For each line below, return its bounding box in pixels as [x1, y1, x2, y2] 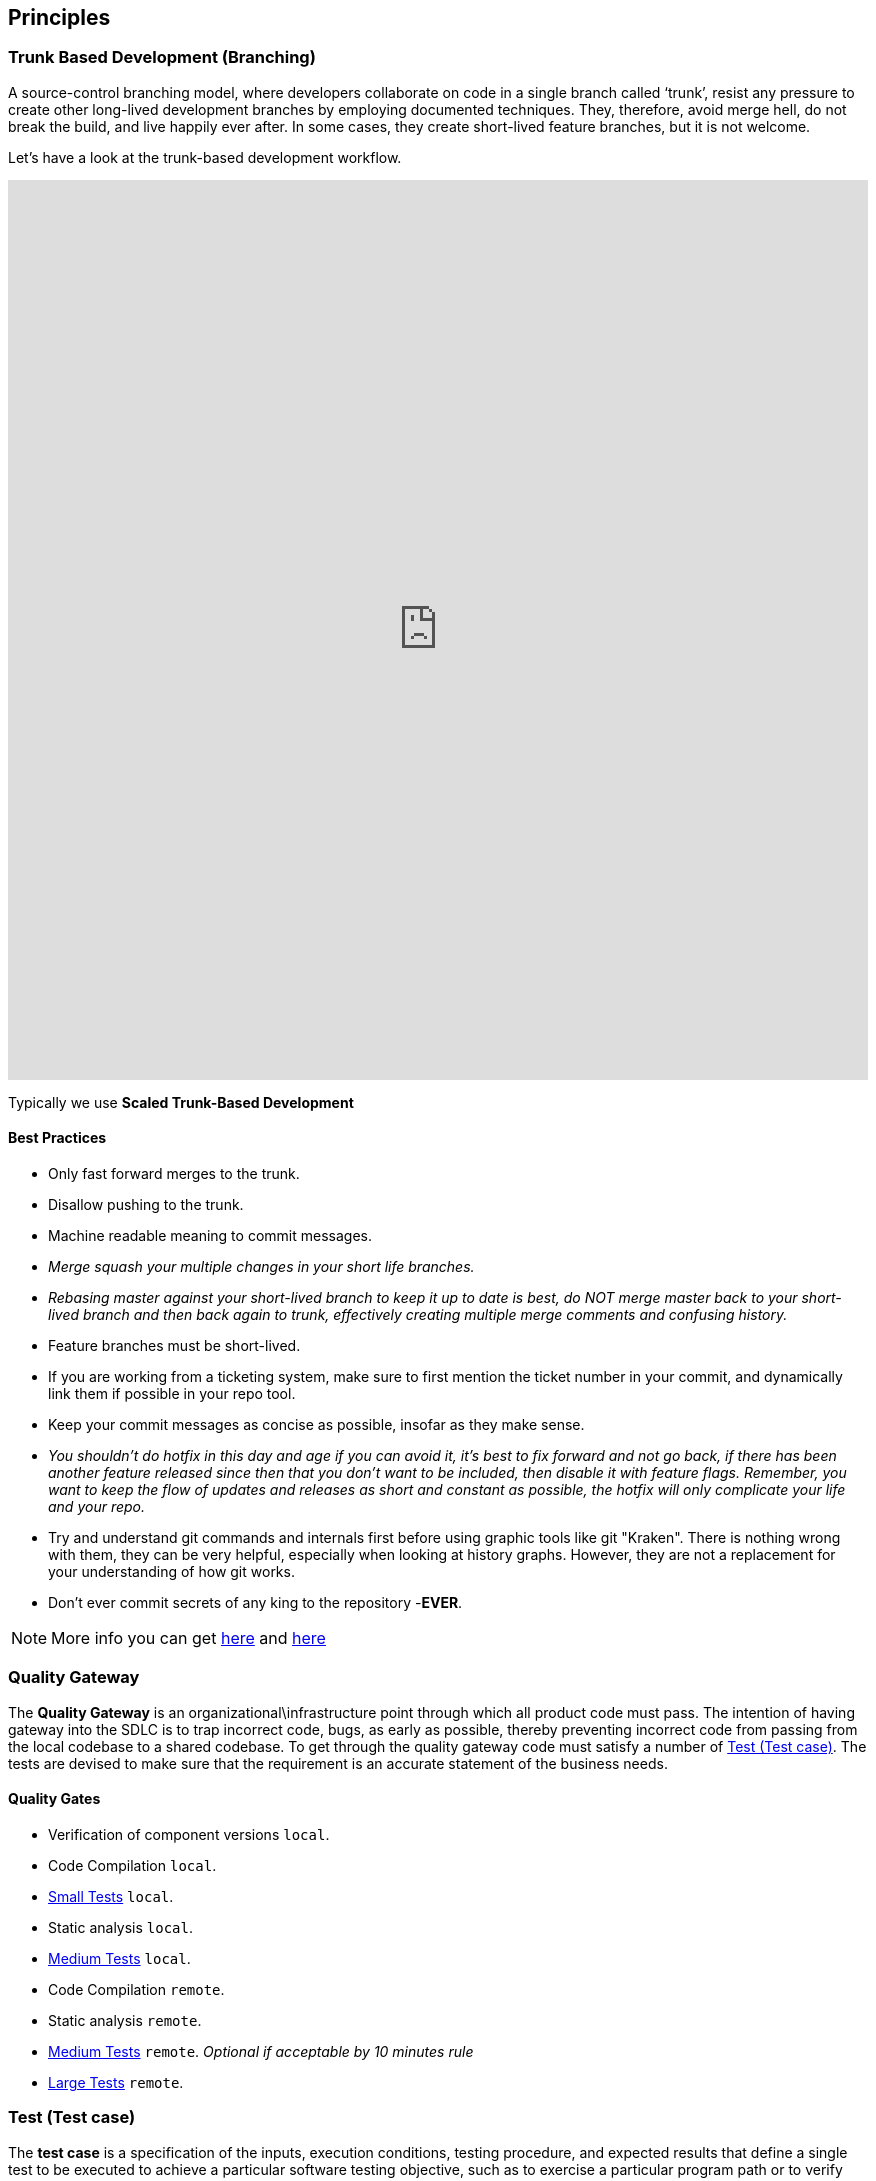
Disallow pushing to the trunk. [48, 1196, 244, 1214]
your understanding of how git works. [48, 1563, 295, 1581]
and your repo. [48, 1498, 145, 1516]
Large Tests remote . [48, 2073, 184, 2091]
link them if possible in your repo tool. [48, 1385, 296, 1403]
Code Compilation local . [48, 1856, 217, 1874]
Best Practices [8, 1129, 107, 1147]
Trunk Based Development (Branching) [8, 47, 316, 68]
